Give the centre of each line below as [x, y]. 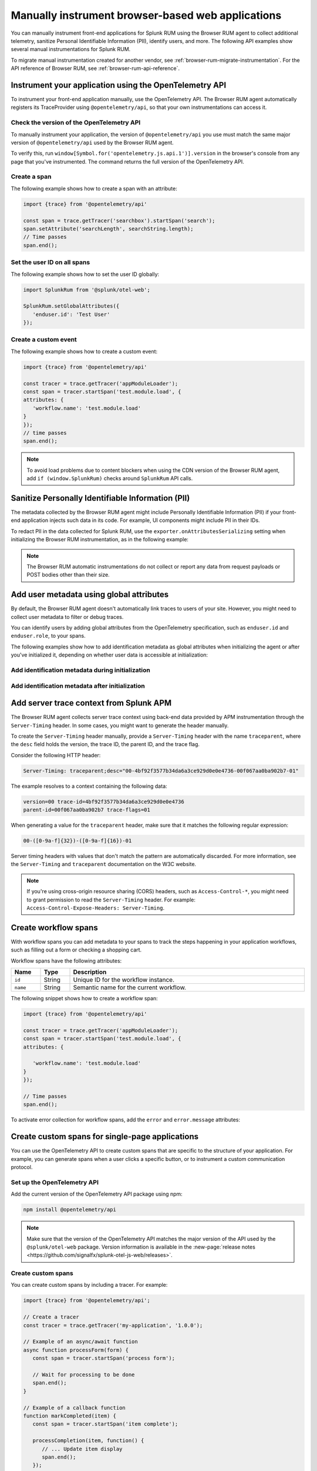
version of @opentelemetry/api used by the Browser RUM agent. [92, 142]
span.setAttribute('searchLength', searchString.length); [108, 229]
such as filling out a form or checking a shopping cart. [76, 950]
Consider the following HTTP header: [56, 755]
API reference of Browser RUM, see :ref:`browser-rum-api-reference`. [95, 68]
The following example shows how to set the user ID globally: [85, 274]
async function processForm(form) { [76, 1350]
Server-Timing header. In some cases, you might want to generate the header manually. [120, 725]
